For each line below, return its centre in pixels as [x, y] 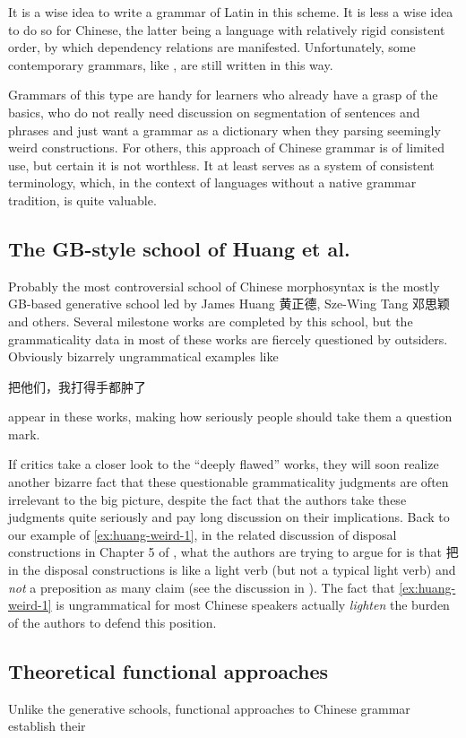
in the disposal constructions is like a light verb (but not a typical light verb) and [232, 570]
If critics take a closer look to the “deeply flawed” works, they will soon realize [224, 464]
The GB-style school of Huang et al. [179, 248]
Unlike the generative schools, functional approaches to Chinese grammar [209, 708]
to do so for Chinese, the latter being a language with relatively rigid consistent [227, 29]
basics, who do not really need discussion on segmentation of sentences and [214, 112]
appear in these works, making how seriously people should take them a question [230, 417]
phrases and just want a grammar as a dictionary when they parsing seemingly [224, 130]
